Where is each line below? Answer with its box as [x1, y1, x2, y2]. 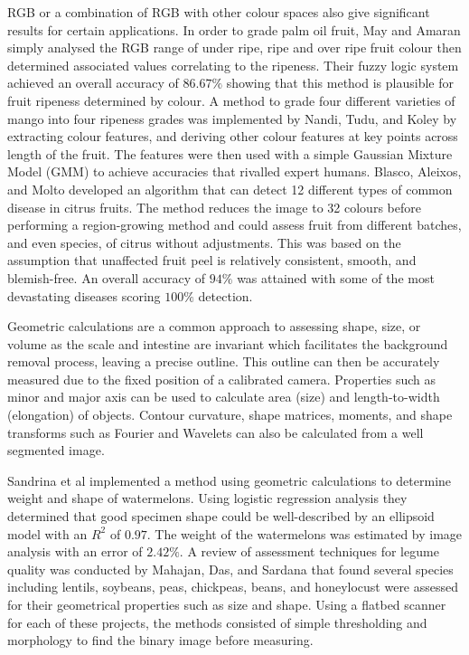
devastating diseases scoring [7, 286, 161, 305]
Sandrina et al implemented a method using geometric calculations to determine [7, 470, 452, 489]
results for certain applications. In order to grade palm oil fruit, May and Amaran [7, 20, 461, 39]
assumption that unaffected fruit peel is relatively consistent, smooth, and [7, 251, 417, 270]
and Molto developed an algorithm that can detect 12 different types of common [7, 179, 453, 198]
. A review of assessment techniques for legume [179, 542, 439, 561]
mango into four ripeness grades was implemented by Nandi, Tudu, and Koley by [7, 109, 457, 128]
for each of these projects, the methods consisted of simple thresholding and [7, 612, 427, 631]
